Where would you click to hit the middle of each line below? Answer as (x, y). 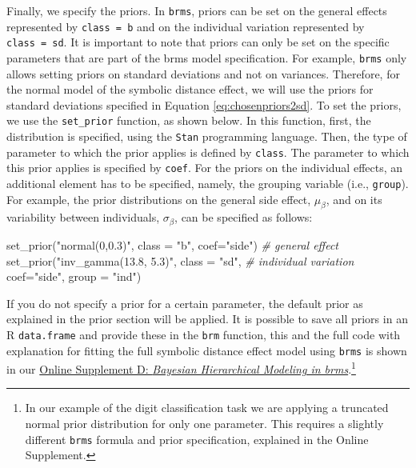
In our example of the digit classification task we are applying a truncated (207, 408)
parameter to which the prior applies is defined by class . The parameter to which (208, 152)
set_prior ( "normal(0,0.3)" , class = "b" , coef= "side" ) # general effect (172, 244)
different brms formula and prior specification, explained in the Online (197, 439)
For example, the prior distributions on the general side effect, (159, 199)
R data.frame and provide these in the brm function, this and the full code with (204, 334)
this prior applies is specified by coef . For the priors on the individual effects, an (205, 168)
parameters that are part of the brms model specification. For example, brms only (207, 57)
